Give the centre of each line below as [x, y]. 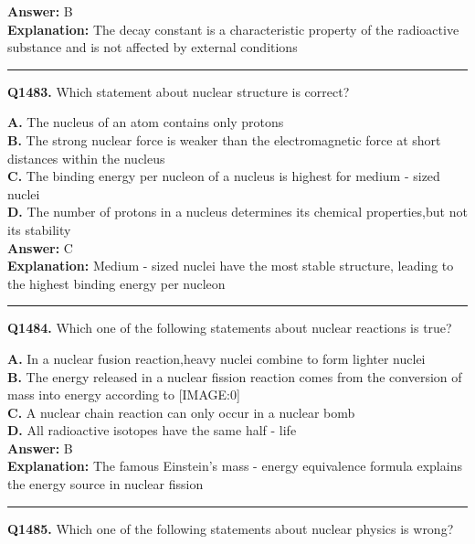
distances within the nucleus [86, 158]
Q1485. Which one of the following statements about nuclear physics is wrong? [231, 528]
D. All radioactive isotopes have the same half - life [152, 430]
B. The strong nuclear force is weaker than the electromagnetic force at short [224, 139]
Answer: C [40, 247]
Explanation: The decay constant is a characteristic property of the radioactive [233, 29]
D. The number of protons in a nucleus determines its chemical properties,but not [237, 212]
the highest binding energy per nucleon [116, 283]
